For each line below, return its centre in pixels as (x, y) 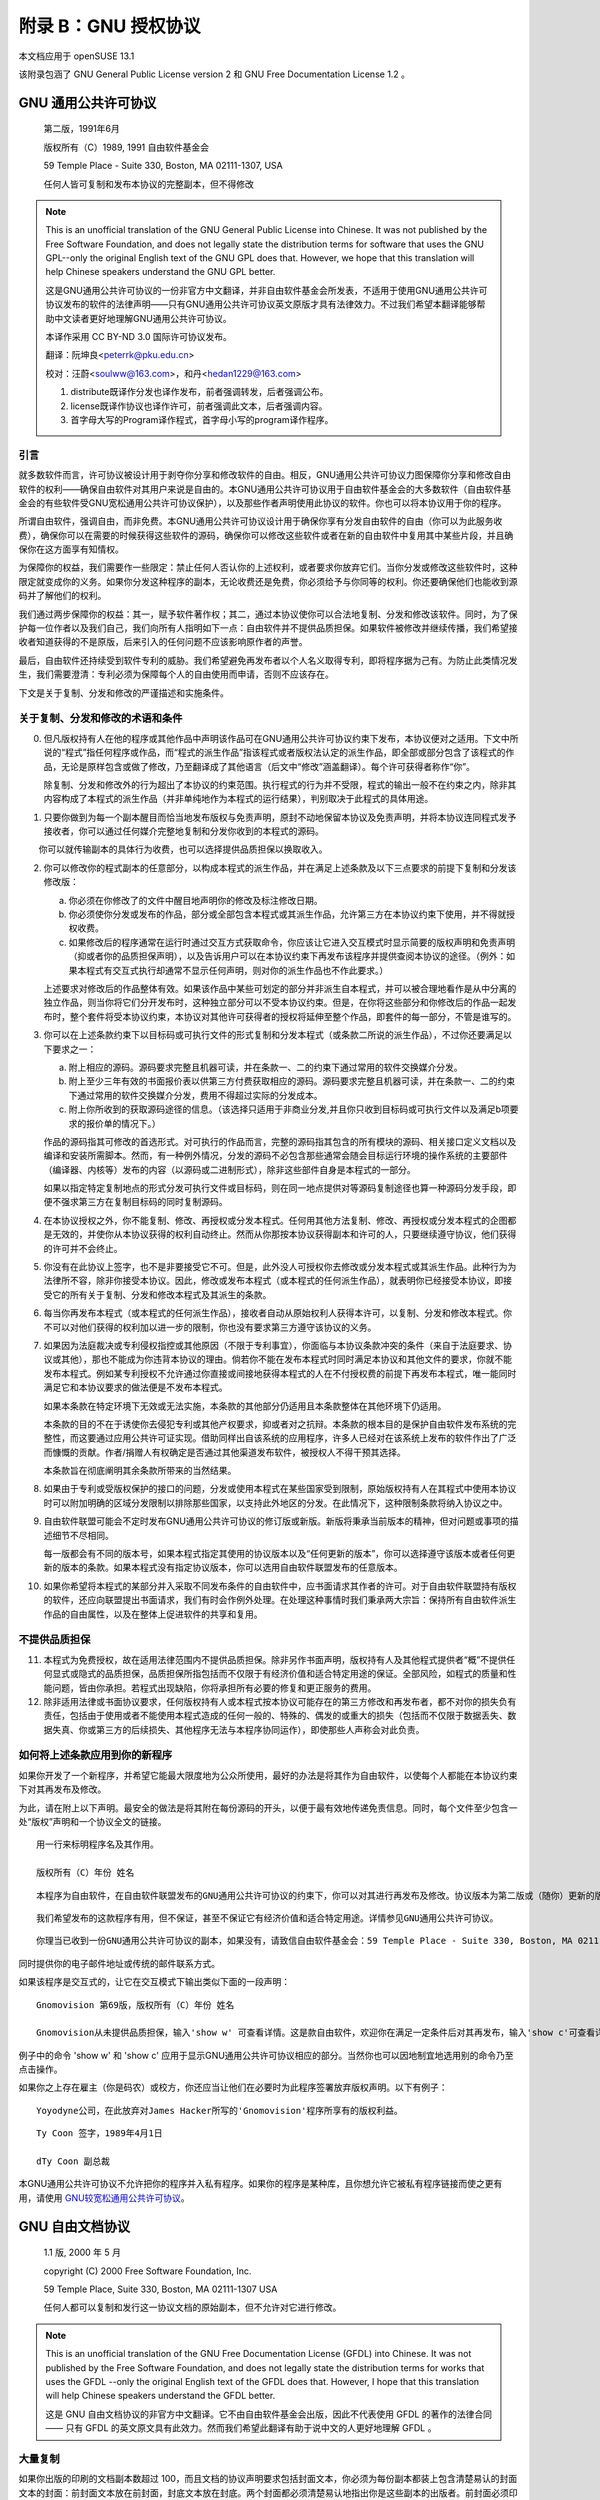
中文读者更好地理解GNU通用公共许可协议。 (142, 318)
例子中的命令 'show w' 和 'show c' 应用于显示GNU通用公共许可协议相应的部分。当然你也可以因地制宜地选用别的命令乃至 (266, 2055)
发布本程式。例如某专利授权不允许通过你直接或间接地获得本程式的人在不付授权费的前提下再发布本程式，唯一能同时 (280, 1373)
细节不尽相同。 (82, 1535)
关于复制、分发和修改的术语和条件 (100, 718)
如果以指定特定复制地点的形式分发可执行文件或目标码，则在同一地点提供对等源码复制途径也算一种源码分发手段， (275, 1188)
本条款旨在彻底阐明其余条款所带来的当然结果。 (140, 1471)
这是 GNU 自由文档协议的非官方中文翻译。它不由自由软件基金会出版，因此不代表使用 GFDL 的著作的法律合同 (268, 2414)
